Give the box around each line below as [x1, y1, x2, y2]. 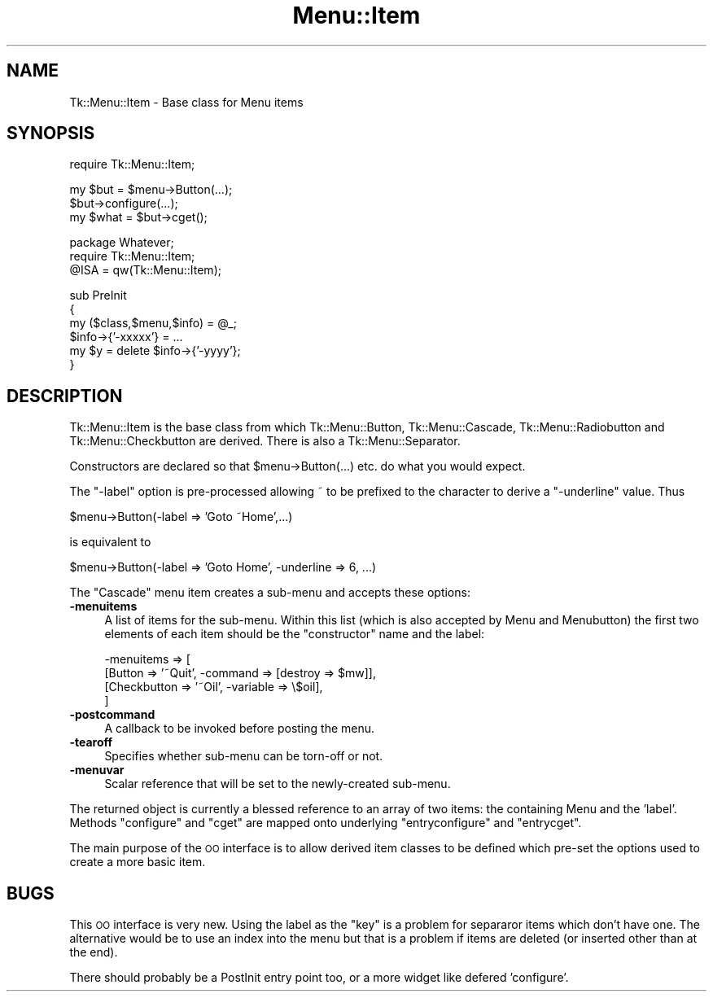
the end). [69, 945, 118, 960]
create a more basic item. [69, 855, 206, 869]
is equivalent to [69, 535, 151, 549]
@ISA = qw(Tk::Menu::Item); [69, 263, 221, 278]
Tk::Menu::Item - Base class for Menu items [69, 94, 304, 109]
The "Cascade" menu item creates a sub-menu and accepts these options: [69, 585, 470, 600]
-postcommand [69, 707, 155, 722]
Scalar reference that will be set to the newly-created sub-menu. [104, 777, 451, 791]
